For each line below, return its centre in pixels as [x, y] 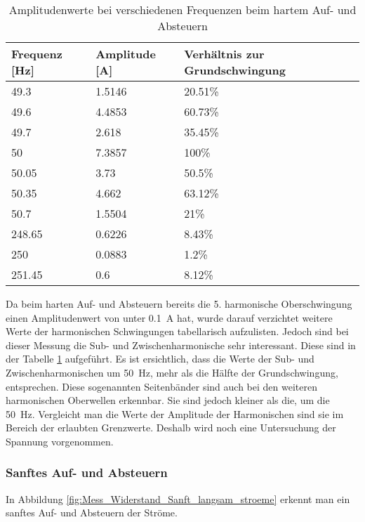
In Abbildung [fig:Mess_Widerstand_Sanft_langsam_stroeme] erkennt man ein [178, 498]
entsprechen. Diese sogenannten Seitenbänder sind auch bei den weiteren [161, 386]
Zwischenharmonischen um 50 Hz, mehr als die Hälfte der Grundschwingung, [172, 372]
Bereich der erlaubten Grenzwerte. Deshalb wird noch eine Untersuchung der [171, 428]
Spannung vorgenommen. [60, 441]
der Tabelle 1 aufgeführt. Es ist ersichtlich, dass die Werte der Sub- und [160, 359]
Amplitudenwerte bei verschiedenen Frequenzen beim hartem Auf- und [182, 9]
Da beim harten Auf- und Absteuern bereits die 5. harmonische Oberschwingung [179, 304]
